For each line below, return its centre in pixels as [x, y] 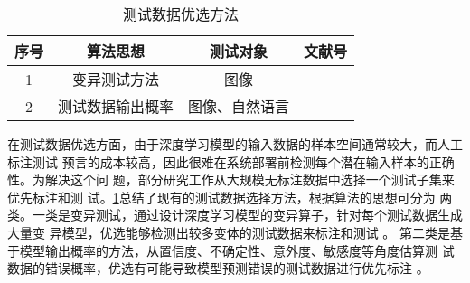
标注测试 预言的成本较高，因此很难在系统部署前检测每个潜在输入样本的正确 [231, 161]
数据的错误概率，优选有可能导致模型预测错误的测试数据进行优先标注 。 [218, 268]
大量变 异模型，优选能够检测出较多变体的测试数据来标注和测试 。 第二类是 [229, 232]
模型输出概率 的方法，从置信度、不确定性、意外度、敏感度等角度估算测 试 [237, 250]
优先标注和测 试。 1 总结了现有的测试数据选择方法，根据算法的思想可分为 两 [230, 197]
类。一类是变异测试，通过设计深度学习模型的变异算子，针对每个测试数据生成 [235, 215]
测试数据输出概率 [116, 106]
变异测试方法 [116, 79]
